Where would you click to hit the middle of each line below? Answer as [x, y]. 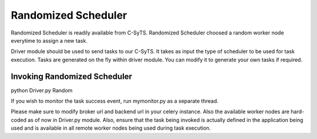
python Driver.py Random [42, 90]
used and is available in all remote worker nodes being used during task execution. [111, 128]
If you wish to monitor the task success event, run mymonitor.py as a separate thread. [114, 101]
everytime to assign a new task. [49, 40]
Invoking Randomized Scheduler [71, 76]
